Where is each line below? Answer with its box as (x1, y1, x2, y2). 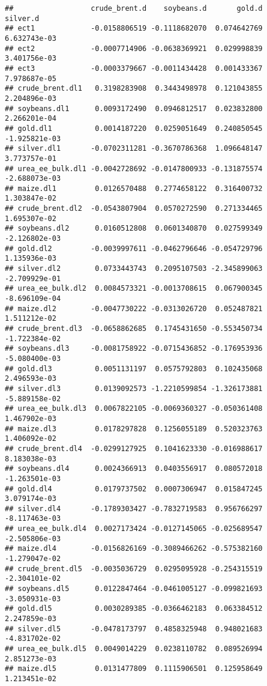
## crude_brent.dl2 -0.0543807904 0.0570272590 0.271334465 (5, 204, 263, 213)
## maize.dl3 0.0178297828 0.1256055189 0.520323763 (5, 424, 263, 433)
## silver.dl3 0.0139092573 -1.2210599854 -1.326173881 (5, 384, 263, 393)
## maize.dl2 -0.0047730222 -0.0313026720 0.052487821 (5, 304, 263, 313)
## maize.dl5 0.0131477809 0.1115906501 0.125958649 (5, 664, 263, 673)
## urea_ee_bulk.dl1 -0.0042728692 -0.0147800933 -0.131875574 (5, 164, 263, 173)
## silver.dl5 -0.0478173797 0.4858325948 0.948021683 (5, 624, 263, 633)
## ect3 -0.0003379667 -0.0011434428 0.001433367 (5, 64, 263, 73)
